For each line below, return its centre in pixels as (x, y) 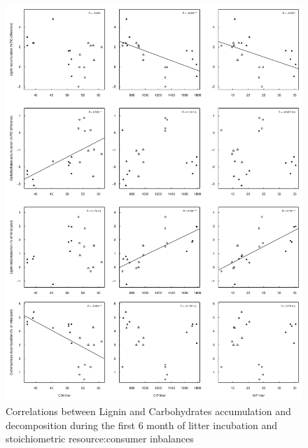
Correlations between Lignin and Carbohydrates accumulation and (148, 411)
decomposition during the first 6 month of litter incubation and (142, 425)
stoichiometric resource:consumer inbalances (100, 439)
